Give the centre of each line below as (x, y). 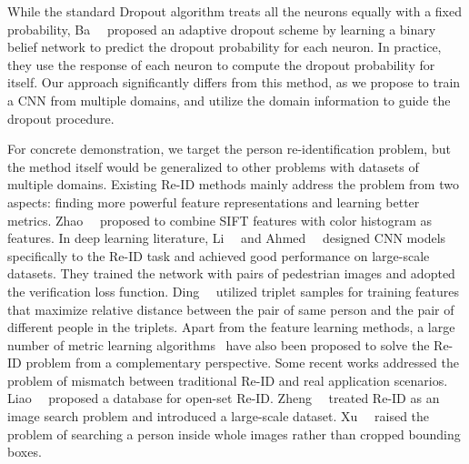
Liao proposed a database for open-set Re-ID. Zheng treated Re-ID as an (224, 398)
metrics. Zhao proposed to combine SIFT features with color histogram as (220, 220)
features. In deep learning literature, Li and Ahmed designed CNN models (227, 238)
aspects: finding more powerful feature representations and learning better (214, 202)
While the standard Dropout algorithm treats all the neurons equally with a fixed (235, 11)
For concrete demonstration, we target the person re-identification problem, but (229, 149)
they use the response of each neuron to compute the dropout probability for (221, 64)
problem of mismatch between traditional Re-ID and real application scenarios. (228, 380)
